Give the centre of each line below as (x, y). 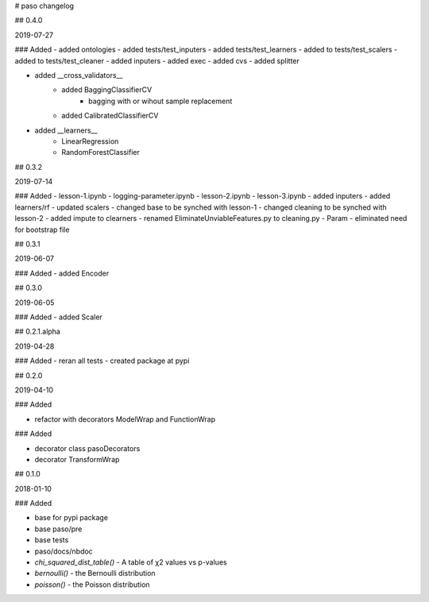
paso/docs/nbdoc (64, 551)
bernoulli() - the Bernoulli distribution (95, 573)
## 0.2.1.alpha (38, 332)
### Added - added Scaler (58, 317)
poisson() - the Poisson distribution (92, 585)
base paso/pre (58, 529)
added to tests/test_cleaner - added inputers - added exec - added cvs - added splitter (157, 60)
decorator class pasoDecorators (87, 448)
